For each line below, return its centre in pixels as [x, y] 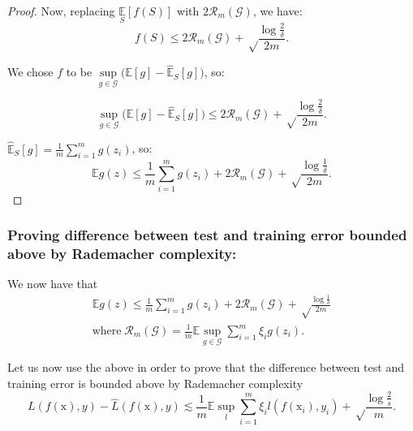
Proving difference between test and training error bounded [207, 235]
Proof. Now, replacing [61, 11]
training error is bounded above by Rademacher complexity [155, 383]
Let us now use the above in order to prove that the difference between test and [206, 367]
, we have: [277, 11]
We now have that [53, 284]
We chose [30, 72]
